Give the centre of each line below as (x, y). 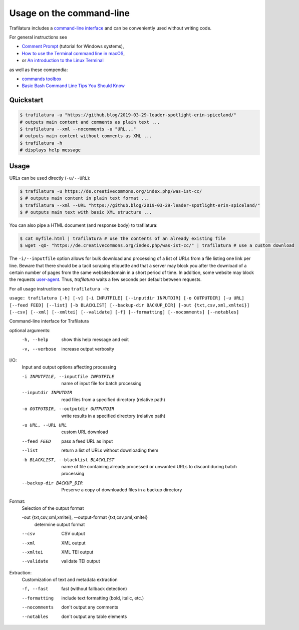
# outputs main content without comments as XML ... (86, 136)
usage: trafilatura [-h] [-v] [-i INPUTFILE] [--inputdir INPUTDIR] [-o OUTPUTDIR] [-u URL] (127, 298)
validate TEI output (81, 561)
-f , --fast (35, 589)
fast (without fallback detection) (94, 589)
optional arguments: (30, 330)
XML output (73, 543)
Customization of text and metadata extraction (70, 580)
